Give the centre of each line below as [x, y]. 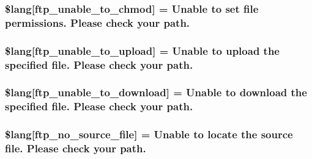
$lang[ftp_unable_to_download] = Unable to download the [156, 92]
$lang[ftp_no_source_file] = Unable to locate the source [149, 134]
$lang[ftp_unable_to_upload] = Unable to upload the [142, 50]
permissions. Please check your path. [98, 22]
